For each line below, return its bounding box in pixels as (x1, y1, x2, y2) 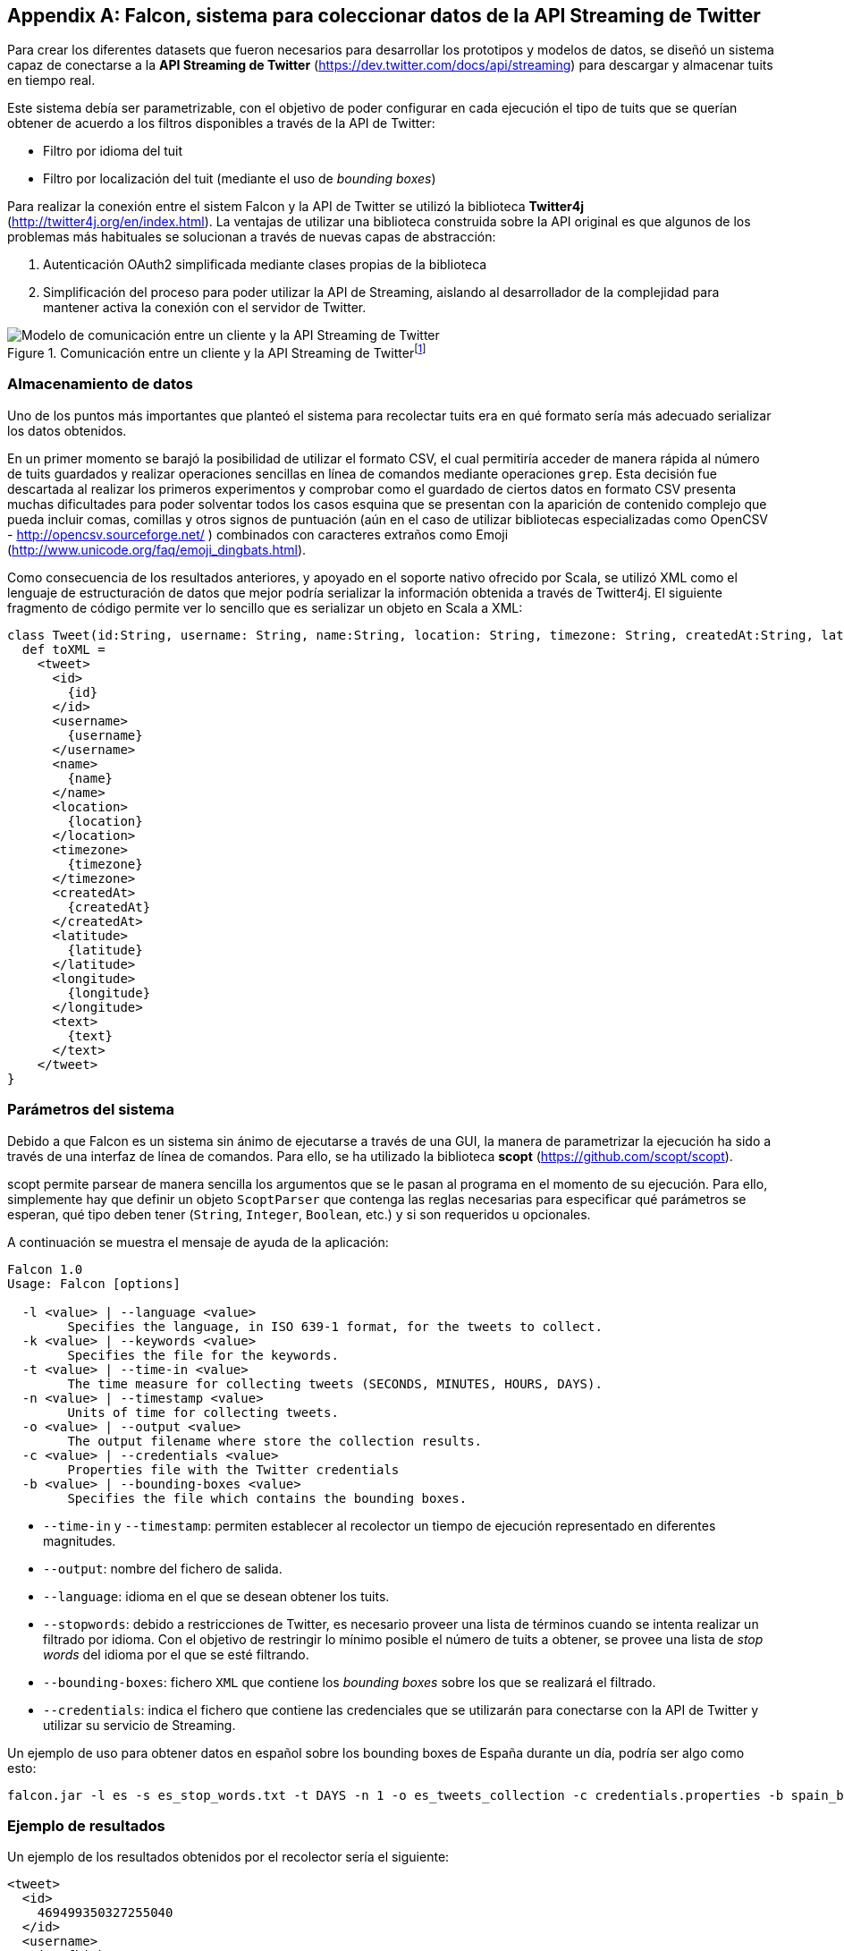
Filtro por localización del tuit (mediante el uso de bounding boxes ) (43, 171, 436, 187)
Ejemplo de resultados (7, 1816, 165, 1835)
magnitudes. (43, 1532, 116, 1548)
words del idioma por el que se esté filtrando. (43, 1646, 309, 1662)
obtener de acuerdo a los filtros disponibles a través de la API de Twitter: (7, 115, 435, 131)
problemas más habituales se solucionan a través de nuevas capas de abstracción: (7, 229, 496, 245)
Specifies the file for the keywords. (67, 1347, 339, 1362)
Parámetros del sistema (7, 1100, 174, 1119)
